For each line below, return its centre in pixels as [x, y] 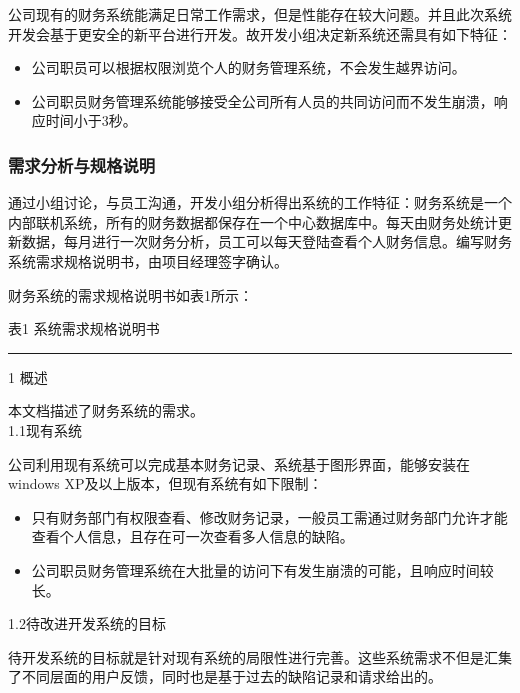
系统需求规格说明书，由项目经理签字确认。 [148, 260]
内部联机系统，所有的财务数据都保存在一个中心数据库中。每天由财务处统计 [253, 221]
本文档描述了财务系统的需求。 [106, 410]
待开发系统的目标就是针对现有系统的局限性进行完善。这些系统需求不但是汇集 [260, 656]
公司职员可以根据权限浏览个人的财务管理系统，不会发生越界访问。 [248, 67]
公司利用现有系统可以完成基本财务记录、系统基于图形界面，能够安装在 [239, 463]
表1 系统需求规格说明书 [84, 328]
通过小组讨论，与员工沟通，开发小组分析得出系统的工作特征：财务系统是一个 [260, 202]
